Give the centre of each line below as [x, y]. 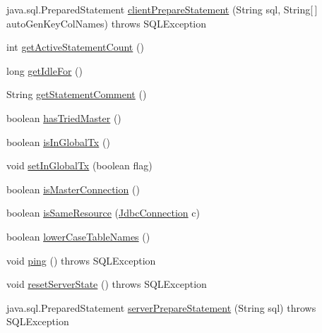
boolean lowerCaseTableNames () [78, 236]
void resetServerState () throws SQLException [107, 284]
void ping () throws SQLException [81, 260]
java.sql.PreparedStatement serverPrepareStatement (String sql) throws [161, 307]
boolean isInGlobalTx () [58, 141]
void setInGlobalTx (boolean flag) [79, 165]
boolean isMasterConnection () [73, 189]
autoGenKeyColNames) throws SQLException [107, 23]
